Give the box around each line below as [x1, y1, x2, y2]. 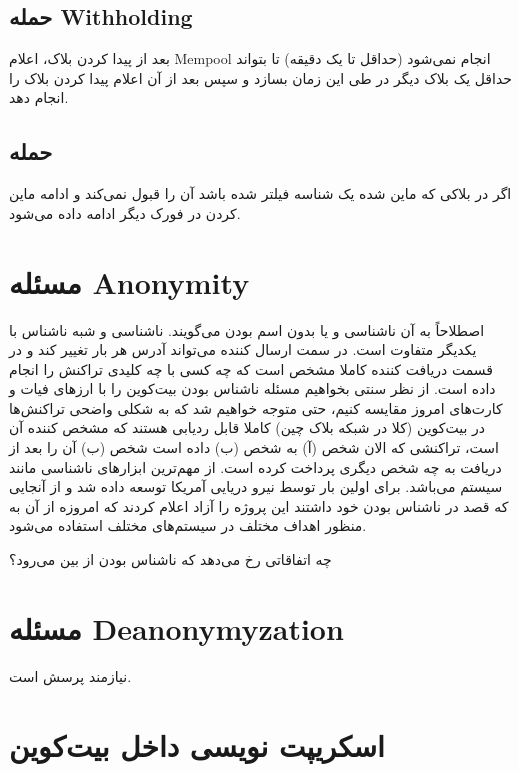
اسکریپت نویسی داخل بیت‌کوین [9, 724, 385, 765]
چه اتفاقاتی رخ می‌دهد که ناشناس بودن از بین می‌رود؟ [9, 549, 332, 570]
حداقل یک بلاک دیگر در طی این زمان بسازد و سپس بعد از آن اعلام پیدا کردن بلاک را [9, 67, 512, 88]
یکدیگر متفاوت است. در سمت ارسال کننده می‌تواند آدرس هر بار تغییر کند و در [9, 339, 477, 360]
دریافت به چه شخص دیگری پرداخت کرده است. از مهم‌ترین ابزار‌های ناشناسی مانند [9, 456, 502, 477]
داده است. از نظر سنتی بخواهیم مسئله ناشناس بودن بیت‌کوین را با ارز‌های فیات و [9, 378, 496, 399]
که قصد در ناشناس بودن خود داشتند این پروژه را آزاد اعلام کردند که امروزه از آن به [9, 495, 509, 516]
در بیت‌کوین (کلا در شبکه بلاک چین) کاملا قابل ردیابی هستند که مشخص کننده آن [9, 417, 485, 438]
